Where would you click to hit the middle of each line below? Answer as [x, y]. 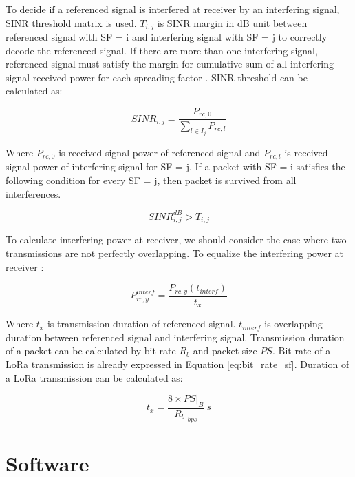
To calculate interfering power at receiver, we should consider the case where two [176, 240]
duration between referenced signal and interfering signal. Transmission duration [175, 337]
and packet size [225, 351]
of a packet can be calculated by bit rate [91, 351]
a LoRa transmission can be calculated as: [94, 377]
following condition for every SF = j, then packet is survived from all [151, 180]
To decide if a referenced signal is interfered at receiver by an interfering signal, [173, 9]
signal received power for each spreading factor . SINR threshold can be [157, 77]
